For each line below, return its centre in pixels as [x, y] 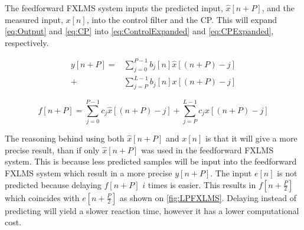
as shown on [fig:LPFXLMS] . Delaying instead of [208, 197]
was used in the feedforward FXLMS [207, 149]
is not [287, 172]
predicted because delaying [53, 184]
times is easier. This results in [202, 184]
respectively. [27, 42]
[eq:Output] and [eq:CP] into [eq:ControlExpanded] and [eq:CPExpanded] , [139, 31]
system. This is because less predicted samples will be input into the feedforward [151, 161]
